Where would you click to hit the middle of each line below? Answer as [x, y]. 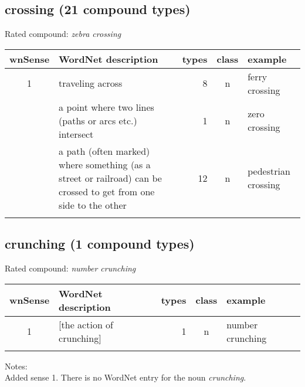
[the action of [86, 324]
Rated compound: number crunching [70, 268]
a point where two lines [106, 107]
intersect [76, 134]
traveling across [91, 83]
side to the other [93, 205]
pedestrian [269, 171]
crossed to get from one [107, 191]
